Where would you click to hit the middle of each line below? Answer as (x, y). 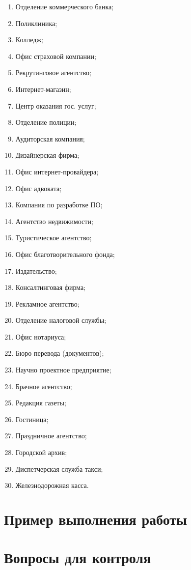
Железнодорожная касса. (52, 485)
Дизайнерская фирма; (47, 155)
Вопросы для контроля (78, 557)
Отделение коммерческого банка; (65, 6)
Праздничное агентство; (51, 436)
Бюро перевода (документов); (60, 353)
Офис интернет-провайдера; (57, 171)
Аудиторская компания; (50, 138)
